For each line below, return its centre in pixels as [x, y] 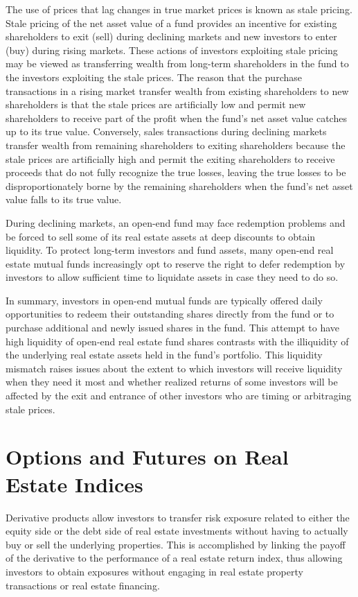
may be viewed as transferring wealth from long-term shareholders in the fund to [177, 63]
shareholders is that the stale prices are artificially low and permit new [156, 104]
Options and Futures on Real [147, 457]
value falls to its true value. [64, 199]
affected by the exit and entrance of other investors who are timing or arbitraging [179, 396]
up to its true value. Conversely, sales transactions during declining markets [166, 131]
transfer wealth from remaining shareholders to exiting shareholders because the [176, 145]
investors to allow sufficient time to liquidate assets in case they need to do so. [172, 277]
